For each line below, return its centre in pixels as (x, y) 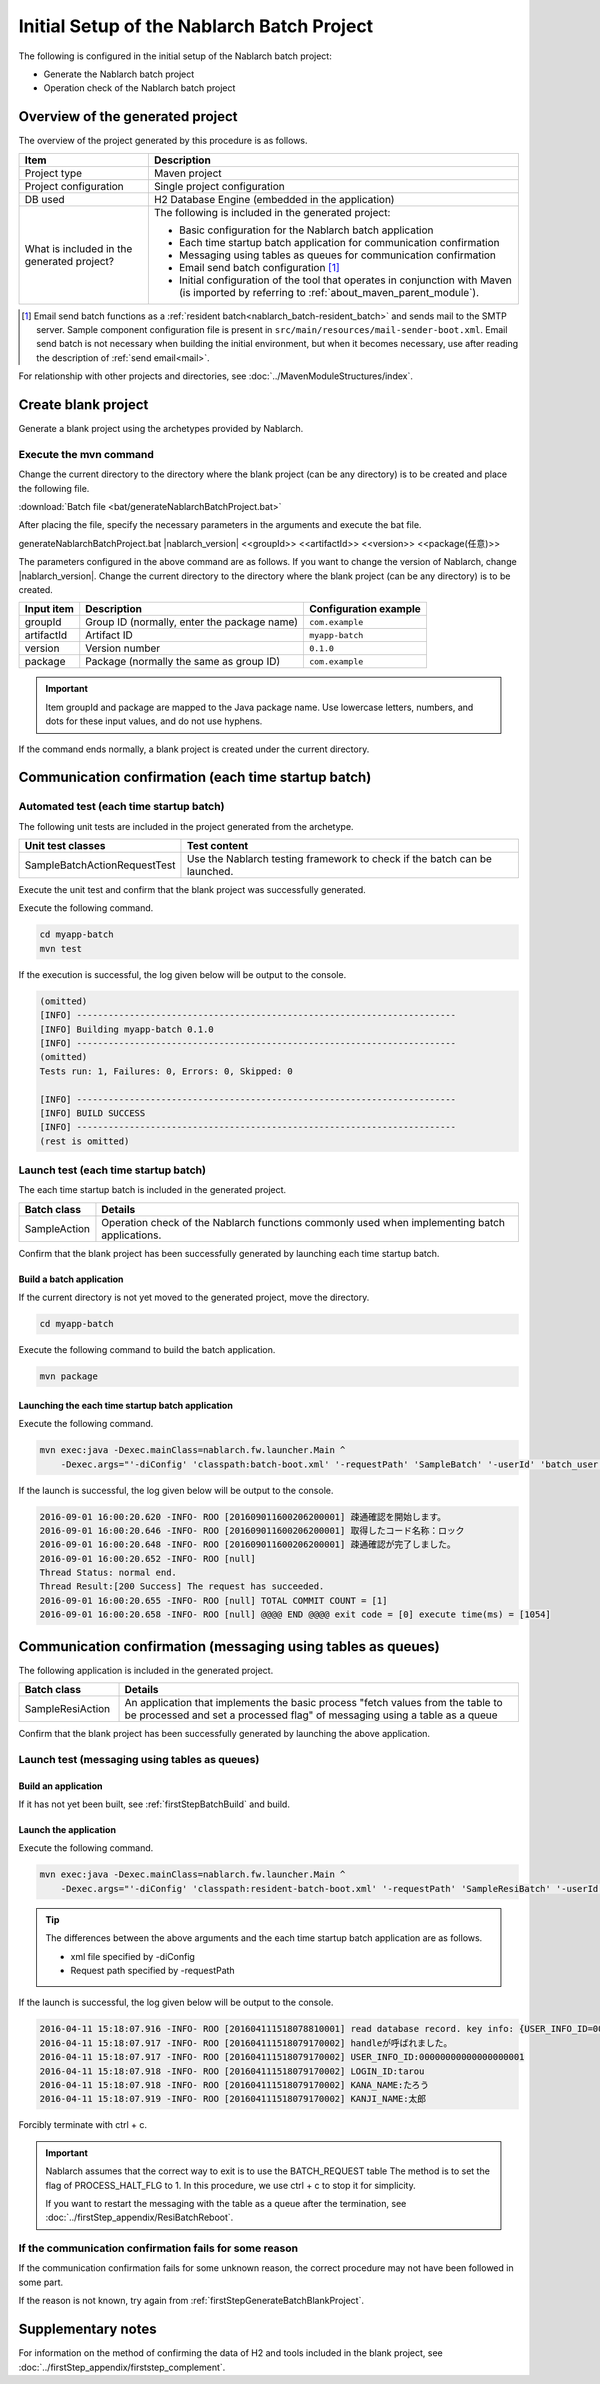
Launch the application (67, 1830)
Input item (49, 609)
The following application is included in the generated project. (146, 1670)
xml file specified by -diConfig (132, 1956)
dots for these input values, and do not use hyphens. (154, 721)
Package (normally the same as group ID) (183, 662)
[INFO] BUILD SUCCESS (92, 1113)
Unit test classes (65, 846)
